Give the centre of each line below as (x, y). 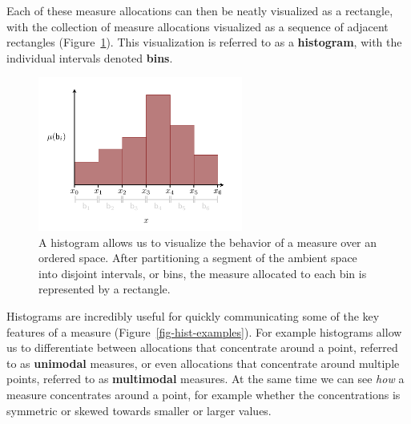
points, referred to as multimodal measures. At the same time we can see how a (205, 379)
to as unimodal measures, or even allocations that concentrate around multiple (203, 363)
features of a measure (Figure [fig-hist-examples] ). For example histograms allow (204, 331)
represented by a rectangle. (105, 289)
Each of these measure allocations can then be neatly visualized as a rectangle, (200, 10)
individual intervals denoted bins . (90, 57)
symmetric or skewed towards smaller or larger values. (139, 410)
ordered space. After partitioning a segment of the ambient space (198, 258)
